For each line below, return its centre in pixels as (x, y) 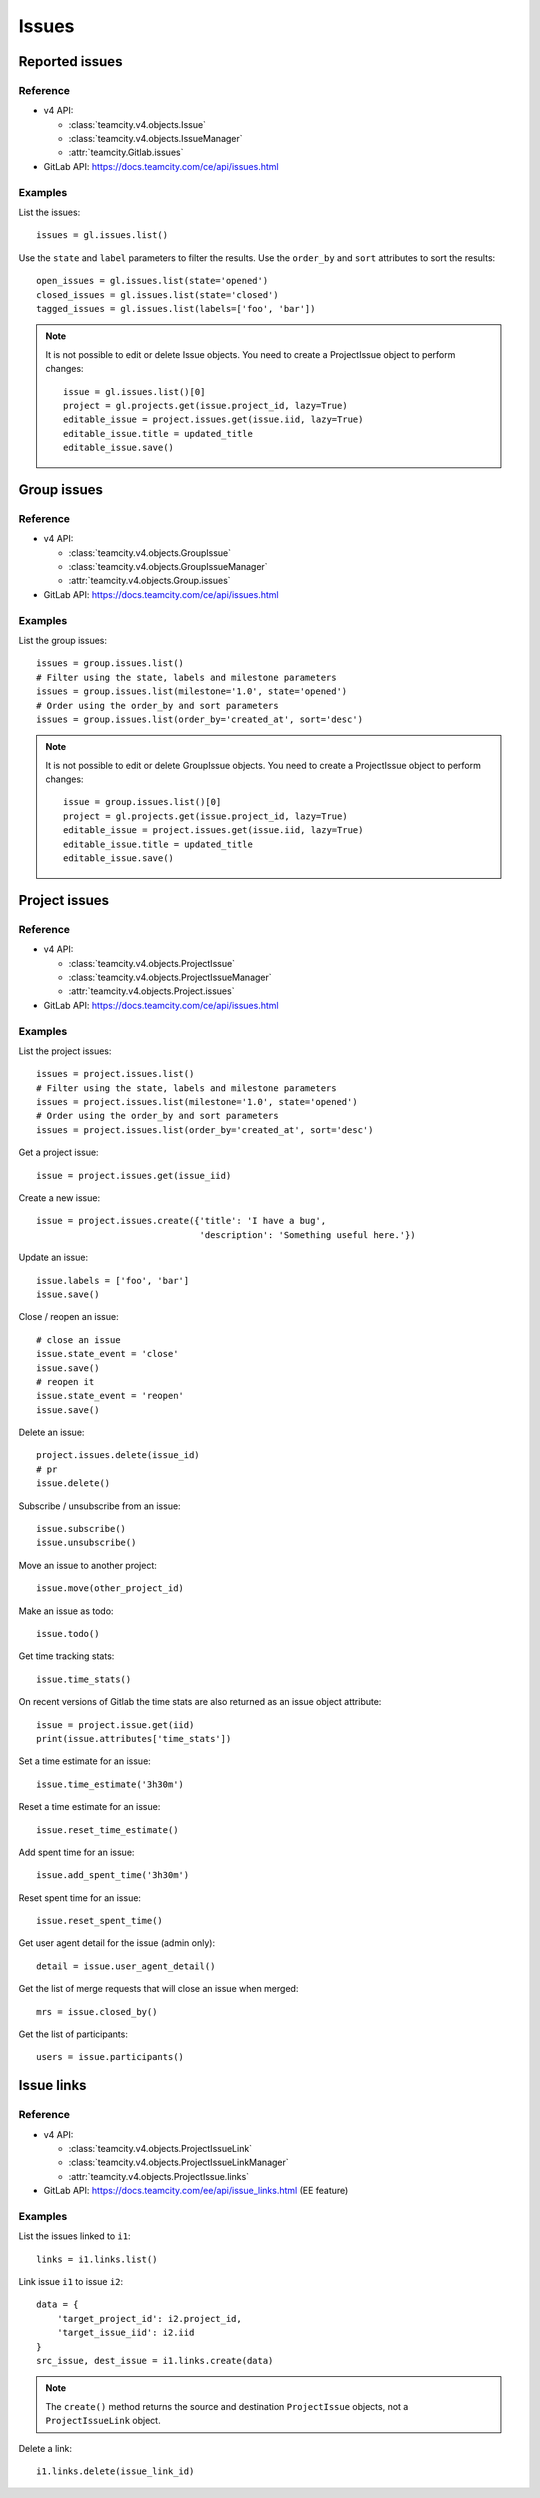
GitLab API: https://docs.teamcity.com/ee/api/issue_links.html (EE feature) (196, 2191)
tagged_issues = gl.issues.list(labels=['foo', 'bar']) (176, 308)
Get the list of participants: (73, 2034)
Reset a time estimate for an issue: (89, 1807)
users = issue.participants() (110, 2057)
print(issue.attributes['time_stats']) (134, 1738)
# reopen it (65, 1381)
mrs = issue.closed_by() (97, 2011)
